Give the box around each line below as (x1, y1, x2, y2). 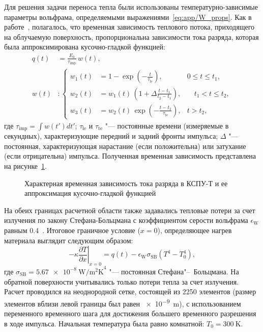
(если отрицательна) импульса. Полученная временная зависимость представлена (4, 150, 256, 161)
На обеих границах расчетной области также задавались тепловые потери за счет (4, 205, 255, 215)
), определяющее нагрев (157, 225, 232, 235)
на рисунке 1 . (4, 161, 47, 171)
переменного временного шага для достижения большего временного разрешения (4, 308, 256, 319)
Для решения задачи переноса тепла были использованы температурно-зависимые (4, 2, 258, 12)
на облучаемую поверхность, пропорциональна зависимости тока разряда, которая (4, 31, 259, 42)
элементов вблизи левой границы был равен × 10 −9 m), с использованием (4, 296, 241, 309)
